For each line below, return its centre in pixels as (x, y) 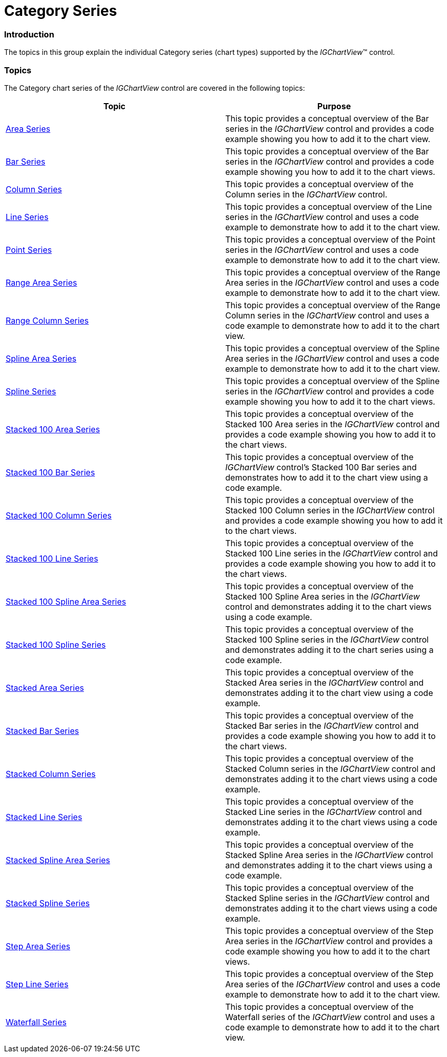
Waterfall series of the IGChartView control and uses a (330, 1017)
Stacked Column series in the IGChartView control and (331, 769)
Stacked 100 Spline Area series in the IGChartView (323, 596)
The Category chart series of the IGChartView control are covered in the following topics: (155, 88)
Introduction (29, 34)
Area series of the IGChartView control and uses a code (333, 984)
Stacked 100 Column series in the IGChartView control (330, 510)
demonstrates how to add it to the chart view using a (327, 477)
